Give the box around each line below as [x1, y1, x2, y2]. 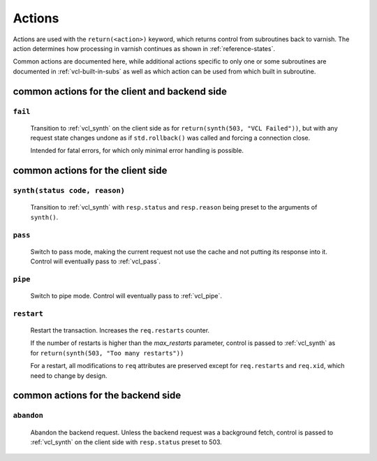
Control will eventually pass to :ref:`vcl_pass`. [30, 257, 161, 265]
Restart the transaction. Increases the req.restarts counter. [30, 326, 209, 335]
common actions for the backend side [13, 390, 182, 402]
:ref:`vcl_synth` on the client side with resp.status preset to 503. [30, 438, 223, 446]
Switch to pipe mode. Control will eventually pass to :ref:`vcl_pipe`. [30, 292, 223, 300]
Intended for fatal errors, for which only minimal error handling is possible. [30, 147, 244, 155]
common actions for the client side [13, 165, 168, 177]
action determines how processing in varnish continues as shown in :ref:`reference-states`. [13, 44, 276, 52]
